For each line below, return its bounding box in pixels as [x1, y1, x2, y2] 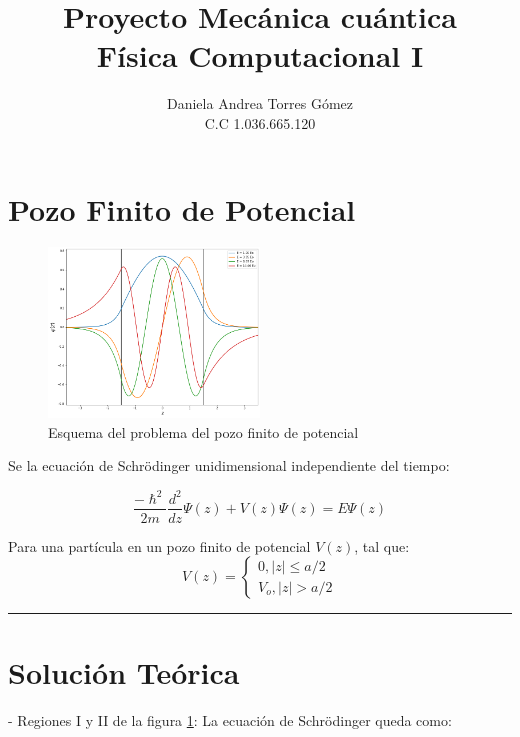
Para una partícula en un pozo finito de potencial [8, 535, 311, 556]
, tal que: [354, 535, 410, 556]
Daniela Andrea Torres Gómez [167, 93, 353, 114]
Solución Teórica [8, 652, 240, 693]
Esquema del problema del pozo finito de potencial [48, 421, 359, 442]
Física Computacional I [96, 35, 424, 76]
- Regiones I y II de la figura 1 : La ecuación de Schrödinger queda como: [8, 710, 452, 731]
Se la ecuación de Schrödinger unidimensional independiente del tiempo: [8, 455, 450, 476]
